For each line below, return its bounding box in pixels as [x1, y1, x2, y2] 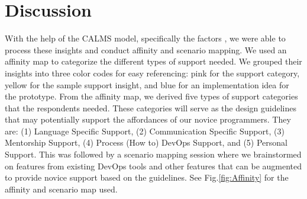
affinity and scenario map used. [5, 182, 118, 195]
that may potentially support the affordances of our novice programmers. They [5, 113, 291, 126]
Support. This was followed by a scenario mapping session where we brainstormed [5, 148, 302, 161]
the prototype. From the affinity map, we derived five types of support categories [5, 90, 298, 102]
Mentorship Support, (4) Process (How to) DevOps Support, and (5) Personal [5, 136, 288, 149]
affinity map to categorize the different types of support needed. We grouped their [5, 55, 302, 68]
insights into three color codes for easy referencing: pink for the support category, [5, 66, 300, 79]
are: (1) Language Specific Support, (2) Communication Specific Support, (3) [5, 124, 285, 137]
